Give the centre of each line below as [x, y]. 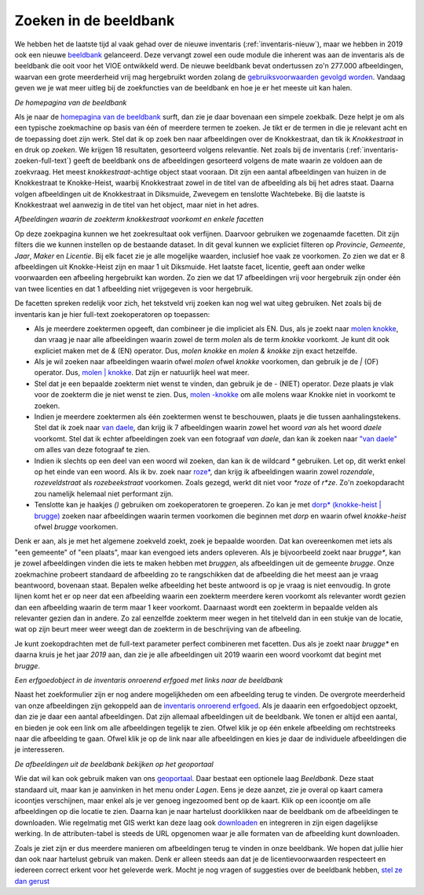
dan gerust [32, 881]
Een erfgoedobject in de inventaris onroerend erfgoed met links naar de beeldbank [149, 680]
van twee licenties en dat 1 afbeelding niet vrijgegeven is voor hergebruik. [134, 289]
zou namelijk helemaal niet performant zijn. [104, 494]
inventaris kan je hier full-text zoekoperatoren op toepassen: [112, 314]
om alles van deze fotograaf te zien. [92, 450]
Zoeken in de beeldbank [95, 20]
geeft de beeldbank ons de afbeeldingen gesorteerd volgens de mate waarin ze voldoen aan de [228, 160]
